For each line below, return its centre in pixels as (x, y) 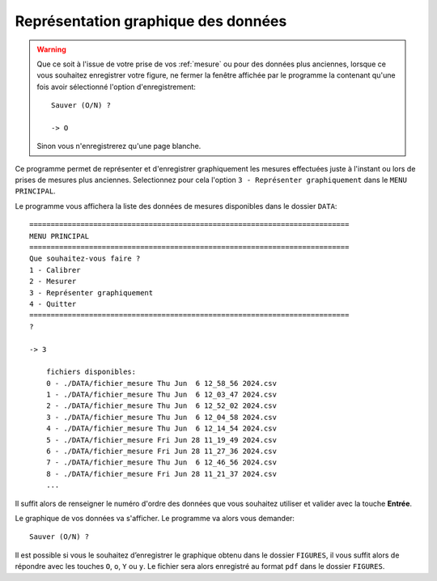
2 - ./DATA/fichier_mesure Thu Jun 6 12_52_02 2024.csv (161, 406)
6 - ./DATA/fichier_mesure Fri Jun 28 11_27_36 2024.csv (161, 452)
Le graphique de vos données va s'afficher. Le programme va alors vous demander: (155, 518)
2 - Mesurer (53, 282)
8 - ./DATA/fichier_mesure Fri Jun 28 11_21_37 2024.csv (161, 474)
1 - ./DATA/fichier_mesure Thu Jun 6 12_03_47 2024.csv (161, 395)
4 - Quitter (53, 304)
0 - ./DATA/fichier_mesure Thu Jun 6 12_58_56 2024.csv (161, 383)
